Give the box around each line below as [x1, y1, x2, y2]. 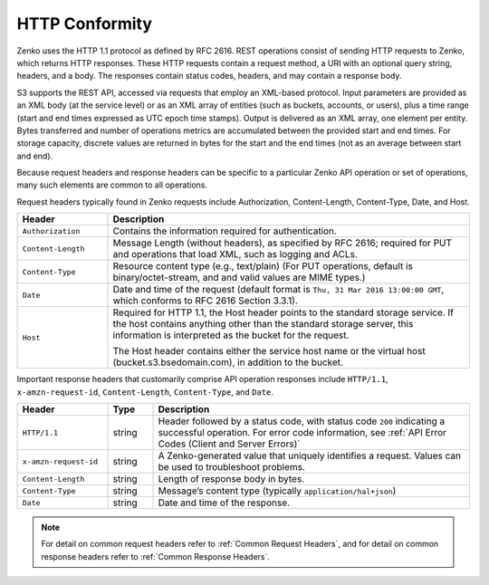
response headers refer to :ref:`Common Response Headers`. [41, 551, 271, 561]
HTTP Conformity [16, 14, 153, 34]
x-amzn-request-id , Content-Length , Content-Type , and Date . [16, 386, 273, 398]
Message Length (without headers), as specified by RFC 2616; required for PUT [112, 236, 453, 249]
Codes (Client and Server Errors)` [158, 437, 301, 450]
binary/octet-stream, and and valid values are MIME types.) [112, 272, 366, 284]
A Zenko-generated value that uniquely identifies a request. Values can [158, 449, 462, 462]
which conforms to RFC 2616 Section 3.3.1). [112, 294, 299, 307]
